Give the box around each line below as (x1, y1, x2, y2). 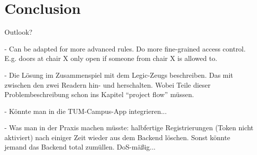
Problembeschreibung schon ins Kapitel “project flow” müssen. (4, 89, 194, 100)
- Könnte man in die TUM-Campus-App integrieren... (4, 105, 167, 116)
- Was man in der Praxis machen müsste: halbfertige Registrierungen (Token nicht (4, 122, 254, 133)
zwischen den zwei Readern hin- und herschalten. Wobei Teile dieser (4, 79, 211, 90)
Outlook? (4, 27, 33, 37)
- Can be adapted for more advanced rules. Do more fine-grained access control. (4, 43, 246, 53)
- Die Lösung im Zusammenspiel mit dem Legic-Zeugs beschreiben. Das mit (4, 69, 233, 80)
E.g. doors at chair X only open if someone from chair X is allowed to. (4, 53, 217, 63)
